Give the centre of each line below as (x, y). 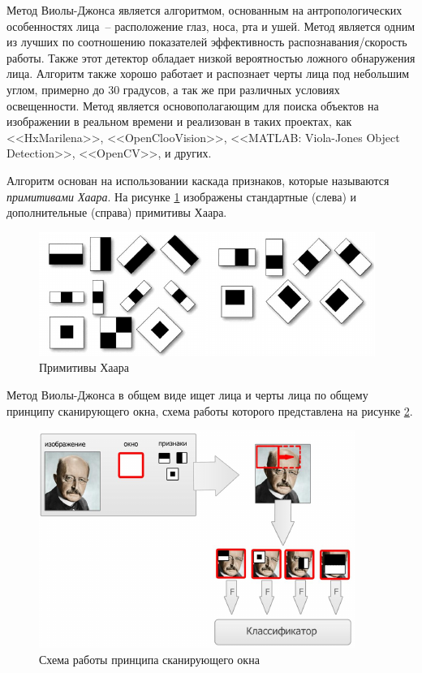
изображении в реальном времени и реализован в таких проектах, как (179, 121)
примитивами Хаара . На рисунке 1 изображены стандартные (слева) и (181, 196)
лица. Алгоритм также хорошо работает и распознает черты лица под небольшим (208, 73)
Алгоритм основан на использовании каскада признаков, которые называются (198, 180)
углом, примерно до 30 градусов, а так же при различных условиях (173, 89)
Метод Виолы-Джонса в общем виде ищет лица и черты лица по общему (187, 394)
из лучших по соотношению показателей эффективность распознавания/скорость (207, 42)
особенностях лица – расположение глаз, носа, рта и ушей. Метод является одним (211, 26)
